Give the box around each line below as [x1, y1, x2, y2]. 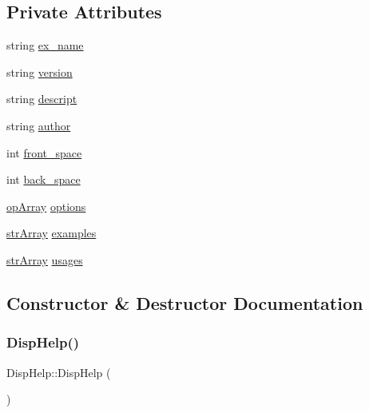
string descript [6, 90, 77, 107]
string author [6, 117, 71, 133]
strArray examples [6, 224, 97, 241]
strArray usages [6, 251, 83, 268]
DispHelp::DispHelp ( [6, 363, 111, 380]
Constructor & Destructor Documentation [6, 290, 363, 315]
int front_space [6, 144, 82, 161]
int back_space [6, 171, 81, 188]
